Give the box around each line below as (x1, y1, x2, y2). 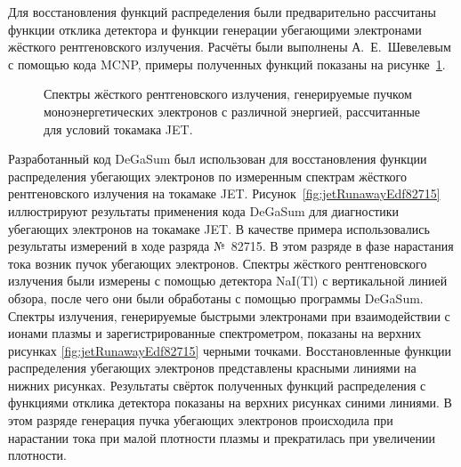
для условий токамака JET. (44, 119, 193, 138)
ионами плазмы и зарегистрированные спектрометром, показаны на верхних (8, 324, 422, 342)
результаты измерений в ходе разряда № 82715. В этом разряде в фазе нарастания (8, 237, 454, 255)
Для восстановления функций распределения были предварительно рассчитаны (8, 3, 436, 20)
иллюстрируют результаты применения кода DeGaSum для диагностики (8, 201, 400, 220)
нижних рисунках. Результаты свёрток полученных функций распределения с (8, 375, 426, 394)
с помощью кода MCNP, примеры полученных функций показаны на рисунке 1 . (8, 54, 446, 73)
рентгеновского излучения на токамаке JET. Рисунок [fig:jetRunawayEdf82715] (8, 184, 441, 203)
